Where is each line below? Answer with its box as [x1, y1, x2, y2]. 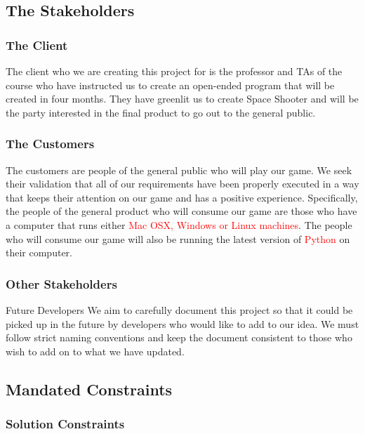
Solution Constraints [6, 415, 125, 433]
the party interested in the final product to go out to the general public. [6, 105, 316, 119]
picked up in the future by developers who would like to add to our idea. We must [6, 316, 359, 331]
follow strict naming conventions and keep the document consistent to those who [6, 330, 352, 345]
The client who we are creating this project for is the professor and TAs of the [6, 64, 343, 78]
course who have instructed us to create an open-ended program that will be [6, 77, 335, 92]
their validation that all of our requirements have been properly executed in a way [6, 176, 359, 191]
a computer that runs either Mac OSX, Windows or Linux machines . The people [6, 217, 352, 232]
